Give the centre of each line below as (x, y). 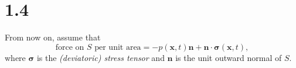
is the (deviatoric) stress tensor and (101, 57)
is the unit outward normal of (229, 57)
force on (70, 47)
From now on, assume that (53, 37)
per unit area (118, 47)
